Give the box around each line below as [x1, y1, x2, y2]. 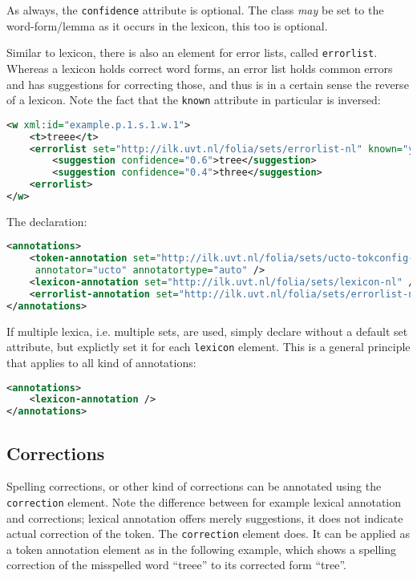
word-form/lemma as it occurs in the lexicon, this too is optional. [6, 17, 328, 34]
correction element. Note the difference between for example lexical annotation [6, 493, 402, 510]
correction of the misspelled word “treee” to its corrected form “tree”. [6, 556, 346, 573]
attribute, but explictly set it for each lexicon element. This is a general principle [6, 338, 411, 355]
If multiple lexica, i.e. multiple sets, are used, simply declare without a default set [6, 322, 408, 339]
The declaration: [6, 212, 87, 229]
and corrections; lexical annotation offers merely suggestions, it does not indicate [6, 509, 403, 526]
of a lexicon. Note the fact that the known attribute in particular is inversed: [6, 91, 381, 108]
